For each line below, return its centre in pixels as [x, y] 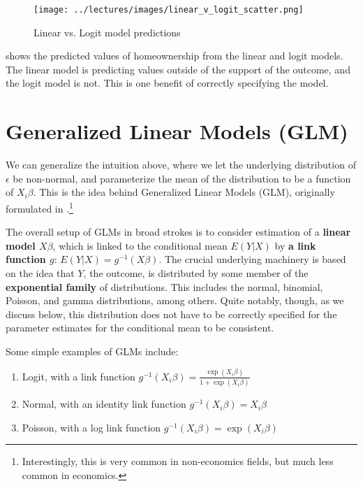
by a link [295, 245]
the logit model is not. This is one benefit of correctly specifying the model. [167, 83]
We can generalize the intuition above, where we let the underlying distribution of [181, 165]
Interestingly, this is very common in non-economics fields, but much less [178, 461]
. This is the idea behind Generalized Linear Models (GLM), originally [184, 192]
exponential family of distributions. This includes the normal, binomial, [164, 286]
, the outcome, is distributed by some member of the [196, 272]
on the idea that [40, 272]
